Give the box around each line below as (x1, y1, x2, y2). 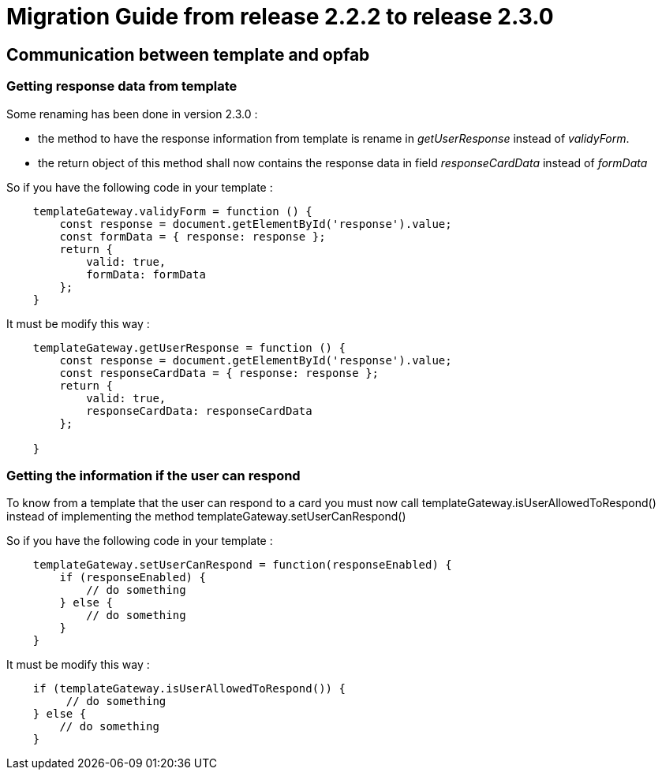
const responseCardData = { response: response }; (59, 366, 380, 379)
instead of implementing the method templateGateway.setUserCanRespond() (6, 509, 406, 524)
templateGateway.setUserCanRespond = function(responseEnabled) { (32, 558, 452, 572)
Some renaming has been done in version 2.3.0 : (6, 106, 258, 121)
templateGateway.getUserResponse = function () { (32, 341, 346, 354)
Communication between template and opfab (6, 44, 370, 65)
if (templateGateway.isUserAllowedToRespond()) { (32, 682, 346, 696)
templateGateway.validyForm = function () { (32, 204, 312, 218)
